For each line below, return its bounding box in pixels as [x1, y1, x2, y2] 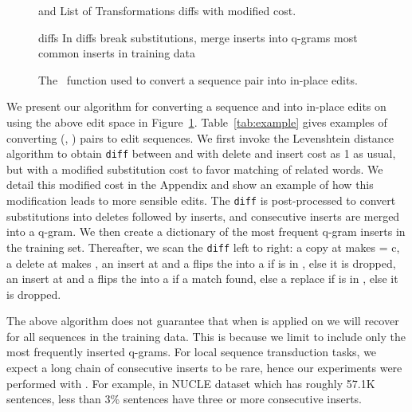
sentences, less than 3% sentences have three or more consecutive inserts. [6, 390, 363, 407]
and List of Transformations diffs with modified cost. [38, 2, 296, 18]
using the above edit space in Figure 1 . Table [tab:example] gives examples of [6, 113, 387, 130]
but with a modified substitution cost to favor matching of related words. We [6, 160, 383, 177]
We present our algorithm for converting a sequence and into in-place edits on [6, 98, 386, 115]
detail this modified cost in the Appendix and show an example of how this [6, 176, 374, 193]
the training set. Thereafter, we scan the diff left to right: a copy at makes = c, [6, 238, 400, 255]
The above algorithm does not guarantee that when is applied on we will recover [6, 312, 399, 329]
